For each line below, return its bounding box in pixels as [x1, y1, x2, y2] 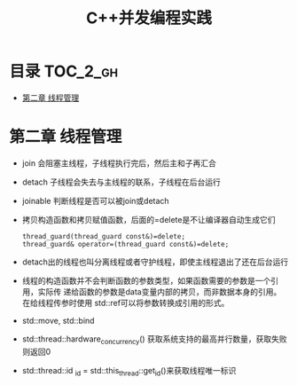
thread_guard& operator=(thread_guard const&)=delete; [21, 240, 230, 248]
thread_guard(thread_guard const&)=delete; [21, 232, 186, 240]
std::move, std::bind [21, 315, 95, 326]
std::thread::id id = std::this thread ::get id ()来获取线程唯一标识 [21, 365, 237, 378]
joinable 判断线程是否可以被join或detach [21, 195, 170, 206]
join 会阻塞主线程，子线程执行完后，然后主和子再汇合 [21, 157, 217, 169]
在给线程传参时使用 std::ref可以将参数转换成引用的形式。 [21, 297, 230, 308]
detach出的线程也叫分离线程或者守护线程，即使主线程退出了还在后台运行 [21, 256, 289, 267]
